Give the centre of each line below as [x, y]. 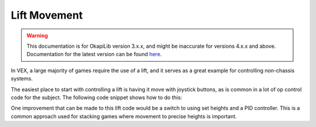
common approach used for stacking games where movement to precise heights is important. [124, 116]
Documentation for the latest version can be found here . [94, 54]
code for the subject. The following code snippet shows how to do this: [97, 97]
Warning [37, 36]
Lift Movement [47, 15]
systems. [22, 79]
